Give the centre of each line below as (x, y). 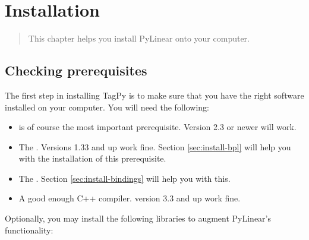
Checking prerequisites (76, 70)
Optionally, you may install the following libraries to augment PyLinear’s (138, 218)
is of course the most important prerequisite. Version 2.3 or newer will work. (157, 127)
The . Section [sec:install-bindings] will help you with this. (124, 178)
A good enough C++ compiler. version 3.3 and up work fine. (130, 198)
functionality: (29, 230)
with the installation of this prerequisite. (92, 158)
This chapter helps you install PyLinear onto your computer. (139, 38)
